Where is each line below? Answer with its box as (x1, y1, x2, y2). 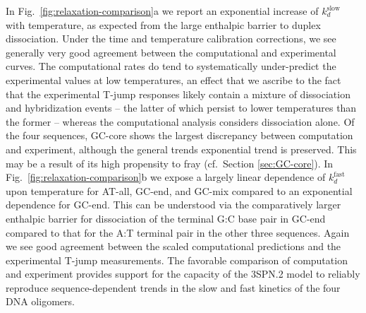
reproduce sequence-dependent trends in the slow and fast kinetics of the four (6, 280, 341, 295)
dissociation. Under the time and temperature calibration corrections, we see (6, 31, 336, 46)
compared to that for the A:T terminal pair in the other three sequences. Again (6, 225, 350, 240)
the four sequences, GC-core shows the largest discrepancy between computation (6, 128, 353, 143)
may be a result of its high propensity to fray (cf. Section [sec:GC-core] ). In (6, 155, 334, 170)
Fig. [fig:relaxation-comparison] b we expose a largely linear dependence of (6, 170, 326, 184)
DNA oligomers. (6, 294, 75, 309)
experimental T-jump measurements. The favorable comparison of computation (6, 252, 348, 267)
